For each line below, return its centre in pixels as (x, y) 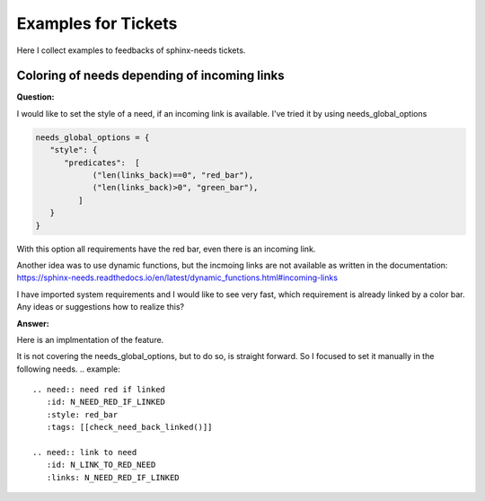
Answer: (33, 323)
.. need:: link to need (85, 453)
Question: (35, 97)
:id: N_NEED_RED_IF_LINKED (106, 402)
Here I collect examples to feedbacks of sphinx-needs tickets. (131, 50)
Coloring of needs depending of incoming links (150, 76)
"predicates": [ (102, 163)
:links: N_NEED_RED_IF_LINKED (113, 477)
